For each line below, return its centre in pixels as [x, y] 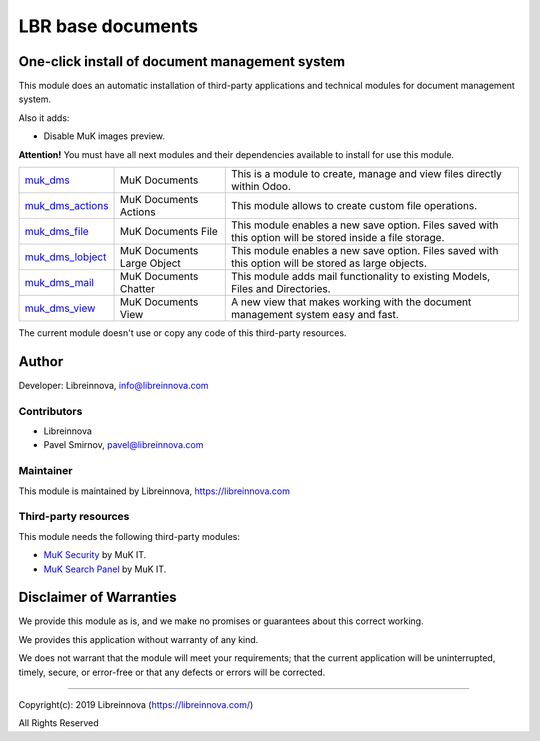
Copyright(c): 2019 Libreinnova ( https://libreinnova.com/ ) [136, 704]
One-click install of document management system [182, 61]
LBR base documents [108, 26]
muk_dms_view [60, 308]
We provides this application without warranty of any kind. [138, 639]
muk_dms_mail [59, 283]
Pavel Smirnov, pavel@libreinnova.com [123, 445]
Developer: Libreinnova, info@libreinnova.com [113, 385]
